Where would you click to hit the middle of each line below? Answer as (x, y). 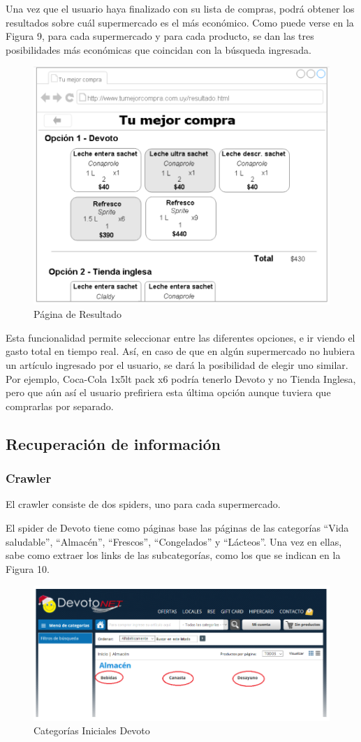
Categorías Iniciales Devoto (92, 730)
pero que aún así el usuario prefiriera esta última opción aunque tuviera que (168, 392)
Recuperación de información (113, 443)
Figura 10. (28, 568)
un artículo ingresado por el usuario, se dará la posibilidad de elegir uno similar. (177, 364)
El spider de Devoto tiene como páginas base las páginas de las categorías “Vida (177, 527)
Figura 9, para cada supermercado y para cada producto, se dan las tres (160, 36)
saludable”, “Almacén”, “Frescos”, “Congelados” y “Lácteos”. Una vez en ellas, (174, 541)
